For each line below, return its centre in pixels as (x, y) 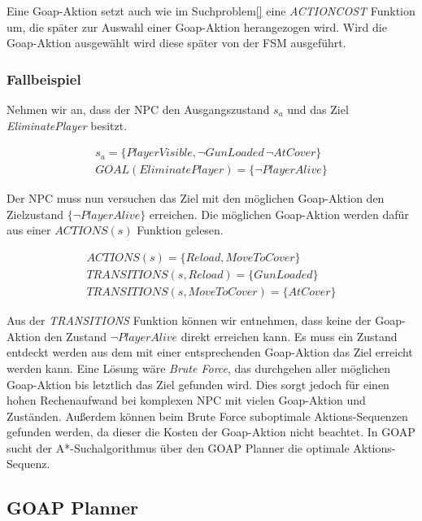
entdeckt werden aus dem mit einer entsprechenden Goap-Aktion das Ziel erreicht (210, 352)
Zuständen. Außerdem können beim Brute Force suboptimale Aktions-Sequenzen (207, 416)
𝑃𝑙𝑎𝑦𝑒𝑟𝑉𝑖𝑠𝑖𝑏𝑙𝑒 (159, 153)
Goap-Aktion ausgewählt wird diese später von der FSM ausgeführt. (176, 43)
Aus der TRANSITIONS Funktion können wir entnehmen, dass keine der (189, 320)
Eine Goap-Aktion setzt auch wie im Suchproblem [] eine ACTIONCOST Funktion (211, 11)
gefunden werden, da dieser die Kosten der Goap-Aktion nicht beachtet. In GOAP (211, 432)
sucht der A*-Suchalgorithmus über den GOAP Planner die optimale (178, 447)
